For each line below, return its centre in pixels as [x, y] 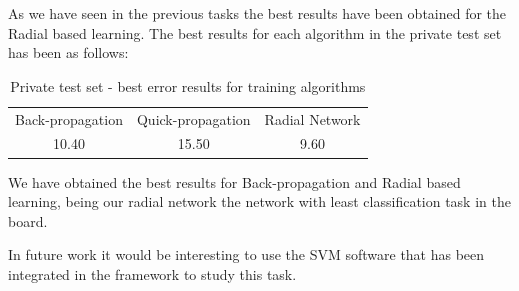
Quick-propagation [193, 118]
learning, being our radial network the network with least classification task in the [259, 201]
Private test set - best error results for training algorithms [188, 85]
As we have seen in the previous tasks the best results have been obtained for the [257, 13]
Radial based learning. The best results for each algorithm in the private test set [255, 32]
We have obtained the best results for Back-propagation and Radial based [234, 181]
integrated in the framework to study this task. [152, 273]
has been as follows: [68, 52]
